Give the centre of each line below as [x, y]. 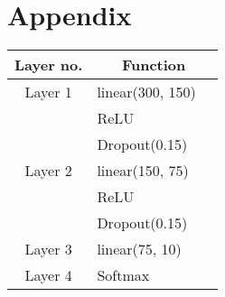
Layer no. [49, 65]
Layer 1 [48, 92]
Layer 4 [48, 275]
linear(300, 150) [146, 92]
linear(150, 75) [143, 171]
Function [154, 65]
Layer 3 [48, 249]
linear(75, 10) [139, 249]
